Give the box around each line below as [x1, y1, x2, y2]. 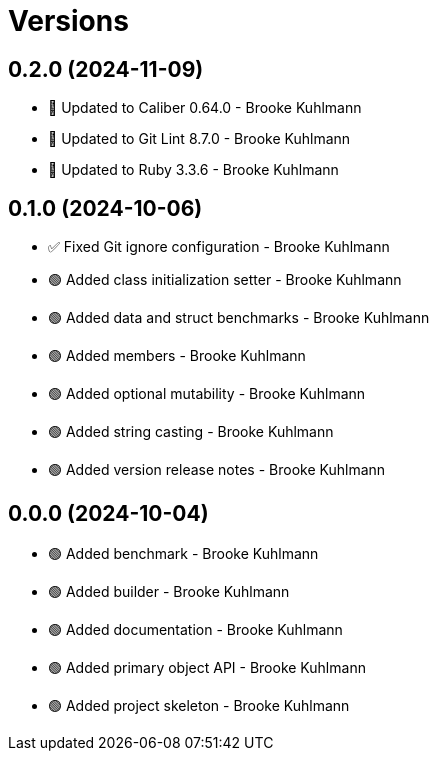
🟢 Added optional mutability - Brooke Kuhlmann [48, 385, 366, 403]
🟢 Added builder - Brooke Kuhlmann [48, 582, 290, 600]
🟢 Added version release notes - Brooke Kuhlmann [48, 461, 386, 479]
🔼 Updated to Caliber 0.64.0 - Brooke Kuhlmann [48, 99, 362, 117]
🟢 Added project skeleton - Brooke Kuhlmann [48, 696, 350, 714]
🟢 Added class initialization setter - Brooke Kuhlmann [48, 271, 402, 289]
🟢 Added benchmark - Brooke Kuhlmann [48, 544, 319, 562]
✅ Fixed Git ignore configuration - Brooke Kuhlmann [48, 238, 390, 256]
